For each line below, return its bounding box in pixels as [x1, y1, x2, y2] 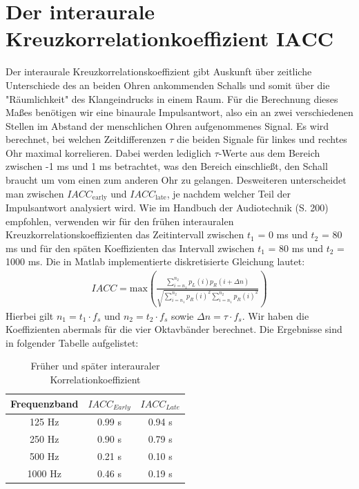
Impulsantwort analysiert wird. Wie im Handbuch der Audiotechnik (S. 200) [6, 200, 329, 215]
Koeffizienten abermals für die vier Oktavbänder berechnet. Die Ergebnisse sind [6, 322, 342, 336]
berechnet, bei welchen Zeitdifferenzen [6, 132, 166, 146]
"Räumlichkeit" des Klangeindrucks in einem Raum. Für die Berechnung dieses [6, 91, 338, 106]
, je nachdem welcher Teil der [166, 186, 291, 200]
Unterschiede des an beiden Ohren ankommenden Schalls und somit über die [6, 77, 330, 92]
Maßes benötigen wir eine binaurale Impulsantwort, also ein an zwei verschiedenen [6, 105, 353, 119]
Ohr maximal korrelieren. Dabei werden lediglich [6, 145, 211, 160]
